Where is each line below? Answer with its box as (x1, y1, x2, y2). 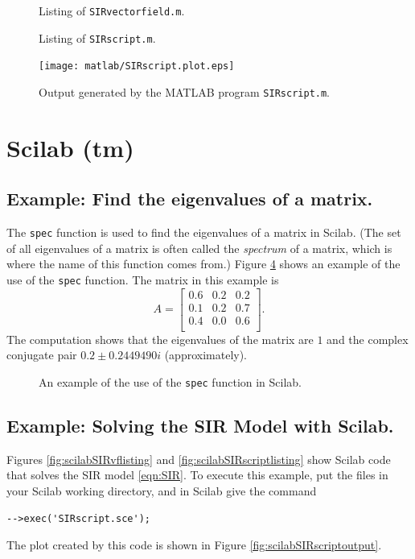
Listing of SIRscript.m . (39, 29, 156, 46)
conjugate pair (6, 346, 77, 363)
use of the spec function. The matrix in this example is (6, 271, 279, 288)
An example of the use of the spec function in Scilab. (39, 374, 302, 391)
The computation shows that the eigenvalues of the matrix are (6, 330, 314, 347)
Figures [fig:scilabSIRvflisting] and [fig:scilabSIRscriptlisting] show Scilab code (6, 450, 391, 467)
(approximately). (164, 346, 248, 363)
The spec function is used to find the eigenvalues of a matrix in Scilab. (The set (6, 224, 401, 241)
